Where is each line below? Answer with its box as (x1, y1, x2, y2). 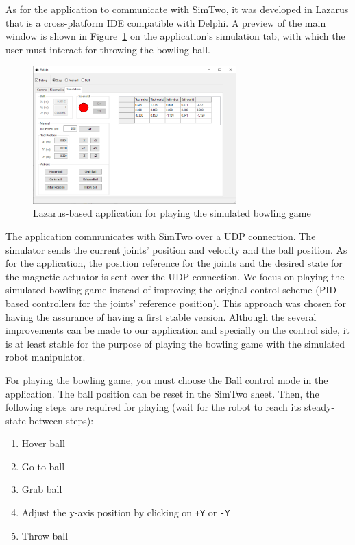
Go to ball (21, 459, 65, 473)
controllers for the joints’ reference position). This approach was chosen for (32, 295, 347, 310)
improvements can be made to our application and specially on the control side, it (5, 323, 350, 337)
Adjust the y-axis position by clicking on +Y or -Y (21, 505, 230, 520)
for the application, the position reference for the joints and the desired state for (5, 256, 343, 270)
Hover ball (21, 436, 65, 450)
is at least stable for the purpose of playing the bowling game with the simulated (5, 336, 345, 350)
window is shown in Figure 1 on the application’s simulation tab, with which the (5, 29, 345, 43)
